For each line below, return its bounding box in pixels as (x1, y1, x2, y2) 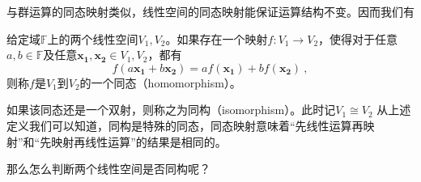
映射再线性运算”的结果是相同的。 (51, 133, 227, 150)
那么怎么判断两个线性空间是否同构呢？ (6, 160, 210, 177)
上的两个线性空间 (47, 30, 138, 47)
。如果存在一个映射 (165, 30, 268, 47)
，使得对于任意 (318, 30, 398, 47)
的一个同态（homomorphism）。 (79, 74, 241, 91)
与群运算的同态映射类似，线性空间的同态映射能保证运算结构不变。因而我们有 (6, 3, 415, 19)
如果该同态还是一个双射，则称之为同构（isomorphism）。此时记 (6, 101, 336, 118)
